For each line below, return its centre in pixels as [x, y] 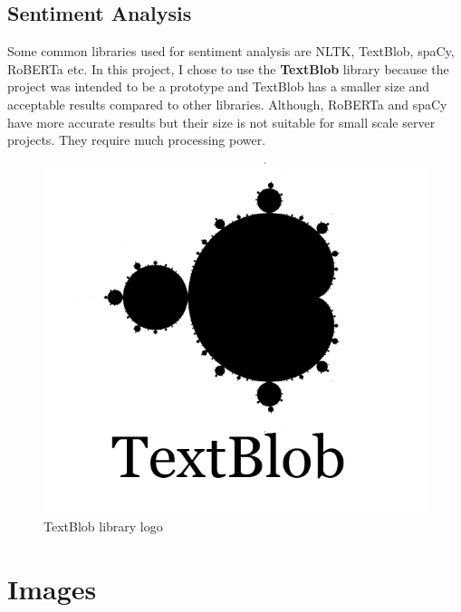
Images [52, 588]
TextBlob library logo [103, 526]
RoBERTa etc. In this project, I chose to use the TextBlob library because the [228, 68]
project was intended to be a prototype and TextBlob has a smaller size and [219, 86]
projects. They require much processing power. [137, 140]
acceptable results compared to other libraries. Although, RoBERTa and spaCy [227, 104]
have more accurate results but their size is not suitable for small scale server [221, 122]
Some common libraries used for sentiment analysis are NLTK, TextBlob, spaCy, [231, 51]
